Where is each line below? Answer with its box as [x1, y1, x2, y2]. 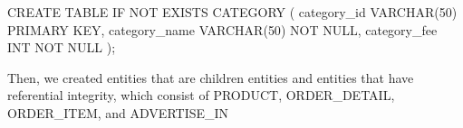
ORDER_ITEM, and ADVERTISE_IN [7, 103, 229, 122]
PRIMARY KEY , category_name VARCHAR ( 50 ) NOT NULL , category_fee [7, 20, 438, 39]
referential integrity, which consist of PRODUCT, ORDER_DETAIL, [7, 86, 395, 105]
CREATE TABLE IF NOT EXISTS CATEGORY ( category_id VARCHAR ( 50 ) [7, 3, 458, 21]
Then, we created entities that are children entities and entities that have [7, 68, 414, 87]
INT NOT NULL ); [7, 38, 116, 57]
